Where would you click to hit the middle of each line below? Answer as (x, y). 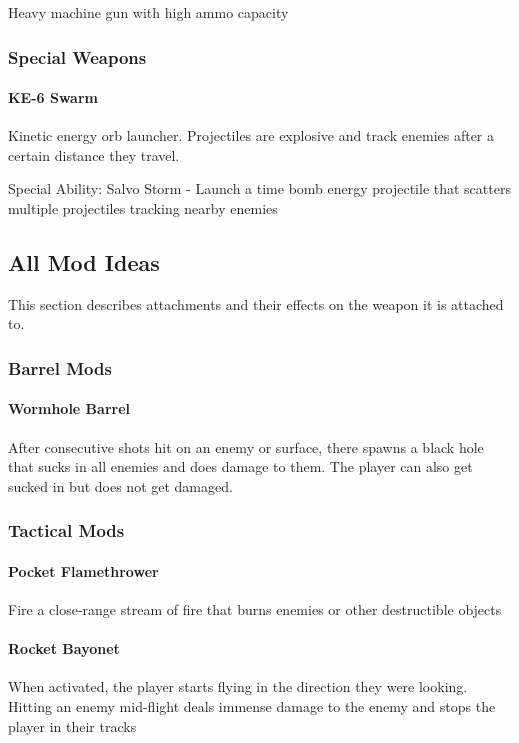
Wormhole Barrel (69, 408)
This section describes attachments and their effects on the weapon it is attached (256, 303)
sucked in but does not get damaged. (120, 485)
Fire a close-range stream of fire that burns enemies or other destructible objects (255, 609)
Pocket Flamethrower (83, 570)
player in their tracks (72, 725)
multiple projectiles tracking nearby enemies (143, 208)
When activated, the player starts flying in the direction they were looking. (238, 686)
